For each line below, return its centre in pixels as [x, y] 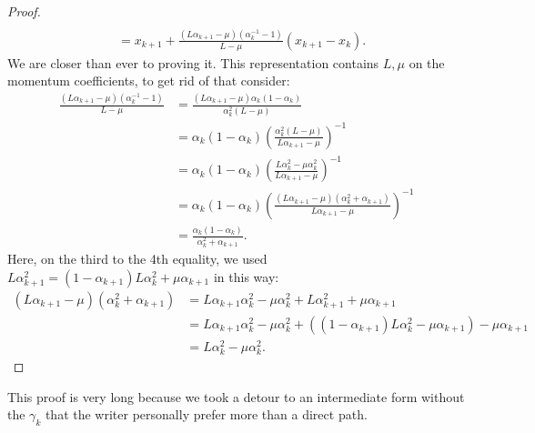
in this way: [246, 276]
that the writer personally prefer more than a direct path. [206, 414]
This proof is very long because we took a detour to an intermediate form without [236, 396]
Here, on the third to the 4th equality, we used [137, 259]
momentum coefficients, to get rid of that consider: [149, 81]
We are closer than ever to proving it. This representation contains [193, 62]
